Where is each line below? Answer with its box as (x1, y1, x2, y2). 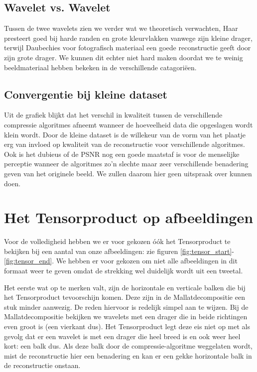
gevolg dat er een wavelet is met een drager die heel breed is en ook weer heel (4, 331, 241, 341)
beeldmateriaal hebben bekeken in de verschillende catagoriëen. (4, 62, 197, 72)
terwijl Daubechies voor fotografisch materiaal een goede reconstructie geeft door (4, 42, 251, 53)
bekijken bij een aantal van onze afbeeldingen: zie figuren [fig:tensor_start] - (4, 246, 234, 256)
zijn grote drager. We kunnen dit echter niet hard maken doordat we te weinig (4, 52, 243, 62)
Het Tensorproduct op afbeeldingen (4, 207, 254, 228)
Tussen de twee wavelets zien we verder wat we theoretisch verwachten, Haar (4, 23, 238, 33)
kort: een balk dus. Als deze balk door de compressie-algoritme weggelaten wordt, (4, 341, 253, 351)
